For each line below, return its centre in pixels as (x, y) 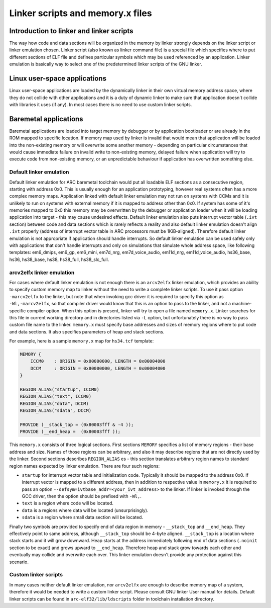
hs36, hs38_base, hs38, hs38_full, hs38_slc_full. (59, 259)
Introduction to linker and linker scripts (71, 31)
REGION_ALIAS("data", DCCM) (54, 403)
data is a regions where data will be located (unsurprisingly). (85, 510)
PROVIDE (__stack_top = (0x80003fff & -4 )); (77, 424)
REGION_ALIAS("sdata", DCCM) (56, 411)
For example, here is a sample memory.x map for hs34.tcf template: (82, 341)
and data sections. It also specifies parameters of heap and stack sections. (87, 331)
